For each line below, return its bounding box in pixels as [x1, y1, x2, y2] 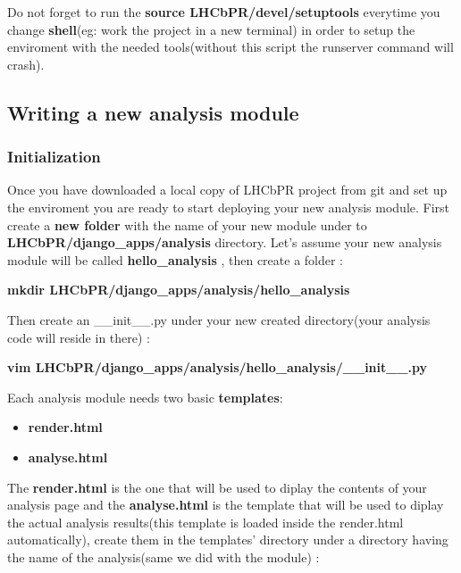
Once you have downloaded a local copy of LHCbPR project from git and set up [7, 180, 448, 199]
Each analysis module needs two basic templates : [7, 387, 283, 406]
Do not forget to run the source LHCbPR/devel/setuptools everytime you [7, 3, 440, 21]
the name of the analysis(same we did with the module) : [7, 547, 320, 566]
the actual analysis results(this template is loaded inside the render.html [7, 512, 404, 531]
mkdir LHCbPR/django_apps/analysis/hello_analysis [7, 280, 350, 299]
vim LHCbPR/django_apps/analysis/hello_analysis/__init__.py [7, 358, 428, 377]
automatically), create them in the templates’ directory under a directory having [7, 530, 448, 549]
